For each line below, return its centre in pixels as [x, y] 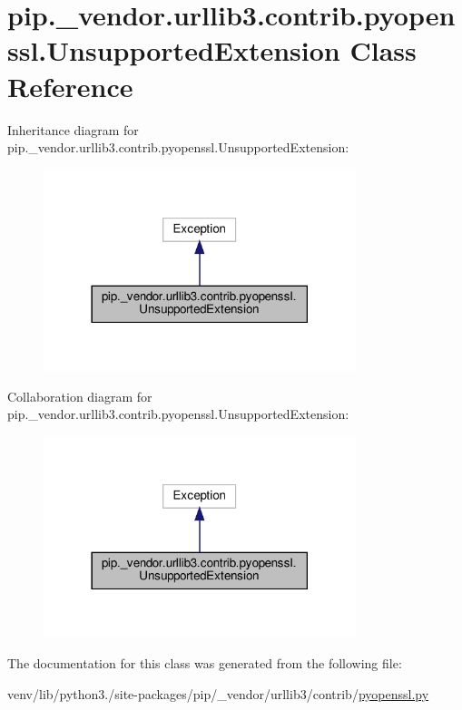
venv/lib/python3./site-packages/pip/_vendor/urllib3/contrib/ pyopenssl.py [218, 693]
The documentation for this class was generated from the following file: [205, 663]
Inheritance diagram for [73, 129]
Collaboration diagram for [80, 396]
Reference [70, 86]
